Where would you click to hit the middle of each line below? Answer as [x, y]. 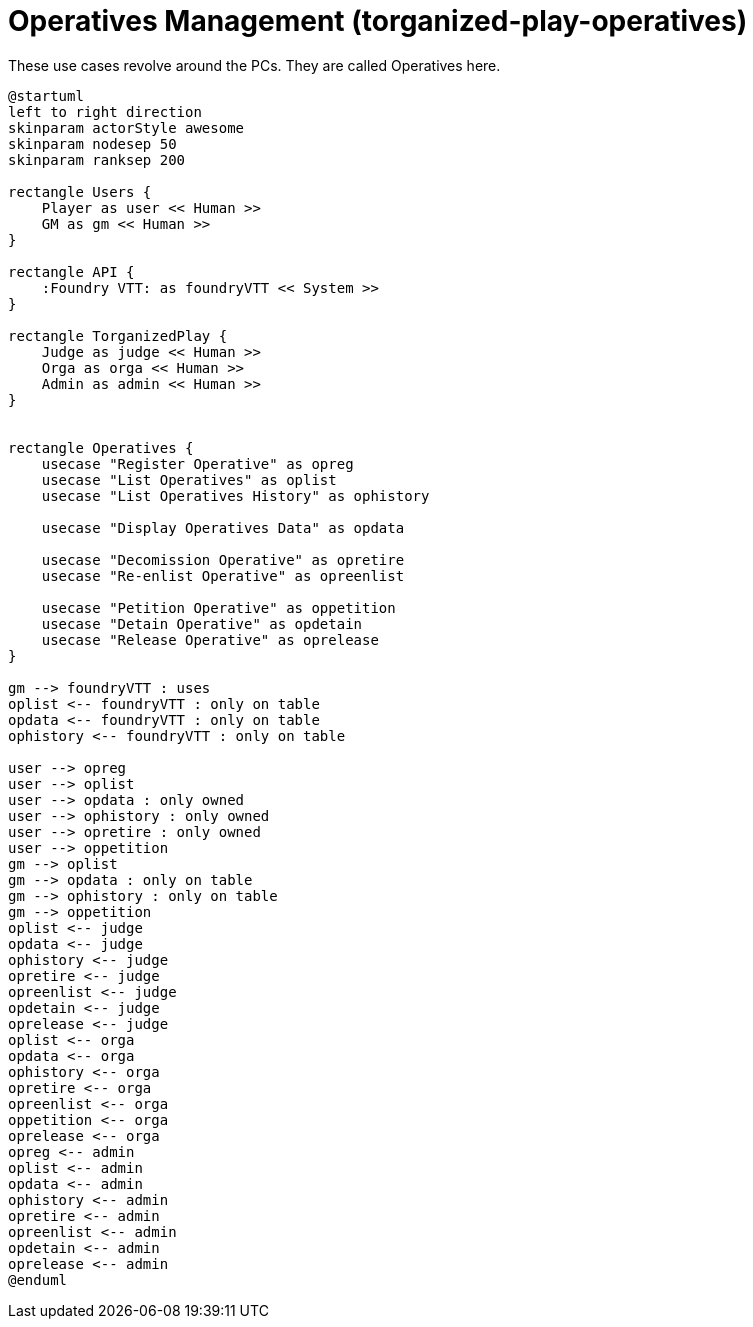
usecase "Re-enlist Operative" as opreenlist [223, 575]
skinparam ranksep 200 [97, 159]
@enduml [38, 1279]
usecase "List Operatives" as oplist [189, 479]
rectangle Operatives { [101, 447]
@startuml [46, 95]
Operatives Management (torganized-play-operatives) [378, 21]
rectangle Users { [80, 191]
